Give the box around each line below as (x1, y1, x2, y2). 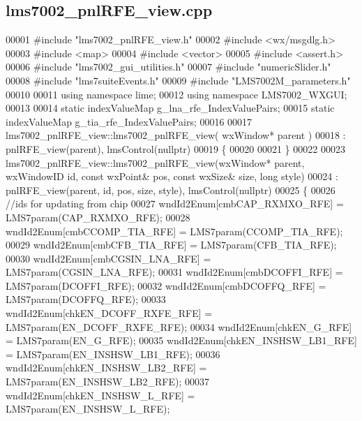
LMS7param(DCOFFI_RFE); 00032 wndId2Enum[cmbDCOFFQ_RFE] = (6, 278, 326, 293)
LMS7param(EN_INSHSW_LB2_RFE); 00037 (6, 374, 209, 389)
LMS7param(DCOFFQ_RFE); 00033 (6, 292, 166, 306)
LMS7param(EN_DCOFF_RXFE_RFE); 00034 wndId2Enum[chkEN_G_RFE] (6, 319, 352, 334)
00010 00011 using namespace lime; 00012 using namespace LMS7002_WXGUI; (6, 87, 347, 101)
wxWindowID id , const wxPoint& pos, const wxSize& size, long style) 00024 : (6, 169, 338, 184)
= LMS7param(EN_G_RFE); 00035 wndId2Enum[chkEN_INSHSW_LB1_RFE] (6, 333, 357, 348)
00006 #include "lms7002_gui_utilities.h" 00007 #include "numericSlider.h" (6, 59, 331, 74)
